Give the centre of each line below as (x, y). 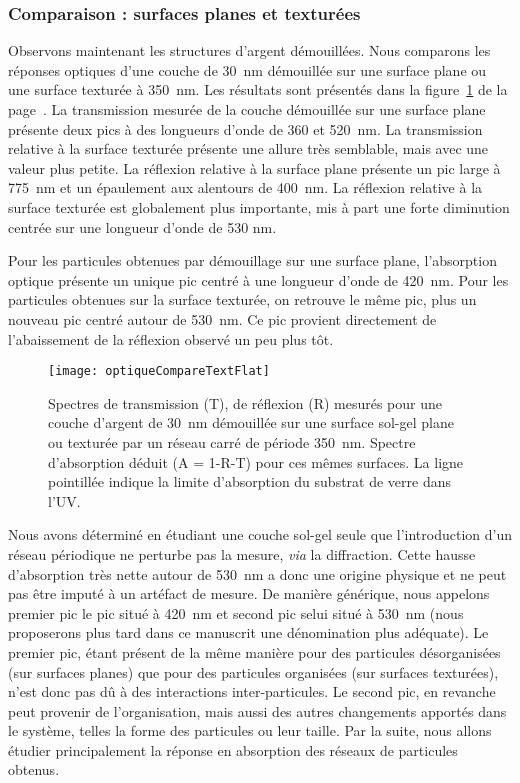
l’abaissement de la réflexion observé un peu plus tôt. (171, 338)
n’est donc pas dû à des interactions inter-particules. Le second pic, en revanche (252, 691)
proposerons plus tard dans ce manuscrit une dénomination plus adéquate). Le (248, 632)
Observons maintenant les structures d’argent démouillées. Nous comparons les (249, 50)
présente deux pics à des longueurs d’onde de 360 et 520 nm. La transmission (245, 128)
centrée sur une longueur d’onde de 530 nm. (142, 226)
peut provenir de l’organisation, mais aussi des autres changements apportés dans (257, 710)
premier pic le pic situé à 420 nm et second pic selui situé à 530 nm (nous (236, 612)
